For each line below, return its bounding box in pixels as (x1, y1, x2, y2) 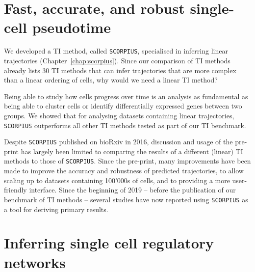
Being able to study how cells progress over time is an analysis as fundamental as (4, 91, 248, 101)
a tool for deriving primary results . (4, 204, 108, 214)
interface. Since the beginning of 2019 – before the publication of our (29, 185, 236, 195)
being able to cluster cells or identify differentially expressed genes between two (4, 101, 242, 111)
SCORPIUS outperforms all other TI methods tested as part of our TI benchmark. (4, 120, 246, 130)
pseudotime (32, 17, 111, 37)
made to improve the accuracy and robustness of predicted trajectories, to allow (4, 165, 244, 176)
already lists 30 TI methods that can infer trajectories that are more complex (4, 65, 236, 75)
